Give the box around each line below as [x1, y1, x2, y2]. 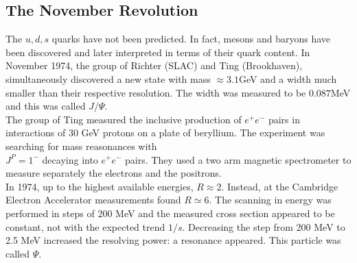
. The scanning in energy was [209, 192, 332, 207]
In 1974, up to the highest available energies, [5, 179, 194, 193]
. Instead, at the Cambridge [221, 179, 338, 193]
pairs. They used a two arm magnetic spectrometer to [125, 152, 352, 166]
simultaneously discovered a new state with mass [5, 71, 211, 86]
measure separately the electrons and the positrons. [5, 166, 222, 180]
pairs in [268, 112, 300, 126]
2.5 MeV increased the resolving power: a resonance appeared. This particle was [5, 233, 341, 247]
